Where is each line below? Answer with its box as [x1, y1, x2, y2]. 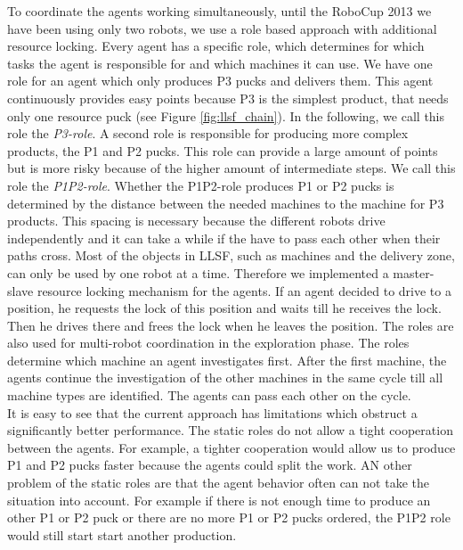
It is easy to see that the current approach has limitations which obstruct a [7, 403, 418, 422]
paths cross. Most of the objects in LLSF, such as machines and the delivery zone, [7, 246, 455, 265]
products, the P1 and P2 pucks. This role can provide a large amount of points [7, 141, 438, 160]
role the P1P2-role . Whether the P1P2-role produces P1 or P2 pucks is [7, 176, 394, 194]
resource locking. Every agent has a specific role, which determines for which [7, 37, 425, 55]
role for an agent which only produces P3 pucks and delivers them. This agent [7, 71, 434, 90]
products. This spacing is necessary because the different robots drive [7, 211, 386, 230]
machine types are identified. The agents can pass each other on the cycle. [7, 386, 411, 405]
